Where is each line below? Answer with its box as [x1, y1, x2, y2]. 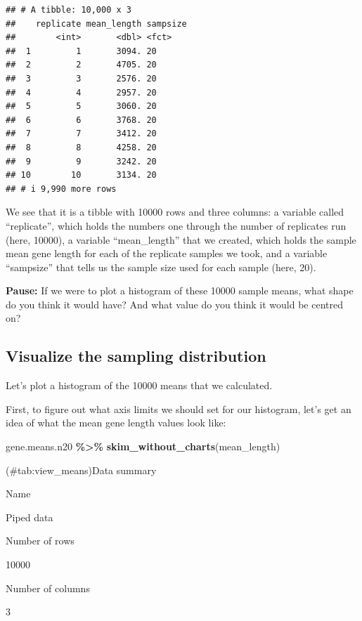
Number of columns [6, 580, 90, 595]
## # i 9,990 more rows [6, 183, 117, 194]
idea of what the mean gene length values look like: [6, 415, 226, 430]
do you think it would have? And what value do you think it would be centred [6, 296, 343, 311]
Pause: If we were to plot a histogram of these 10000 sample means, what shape [6, 283, 354, 298]
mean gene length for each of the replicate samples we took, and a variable [6, 246, 328, 261]
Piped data [6, 509, 53, 524]
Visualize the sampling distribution [6, 345, 266, 367]
